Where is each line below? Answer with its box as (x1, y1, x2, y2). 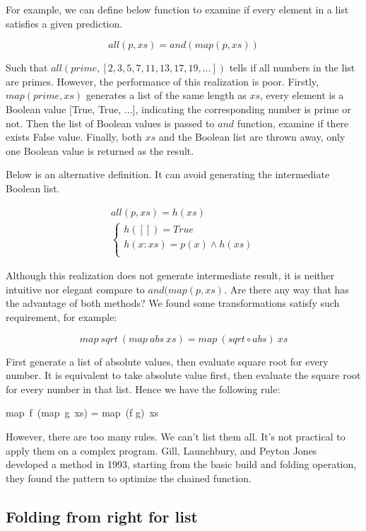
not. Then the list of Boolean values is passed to (6, 115, 215, 130)
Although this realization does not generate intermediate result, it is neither (6, 268, 335, 283)
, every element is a (260, 88, 344, 103)
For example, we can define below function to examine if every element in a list (6, 2, 349, 16)
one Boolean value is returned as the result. (6, 143, 194, 158)
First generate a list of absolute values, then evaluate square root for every (6, 354, 329, 368)
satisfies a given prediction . (6, 16, 123, 30)
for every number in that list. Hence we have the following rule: (6, 381, 281, 396)
